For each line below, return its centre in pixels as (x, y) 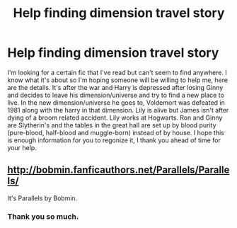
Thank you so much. (43, 216)
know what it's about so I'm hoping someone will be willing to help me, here (118, 80)
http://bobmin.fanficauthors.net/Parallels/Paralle (118, 170)
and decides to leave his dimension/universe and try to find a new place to (116, 95)
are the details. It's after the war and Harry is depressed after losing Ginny (115, 87)
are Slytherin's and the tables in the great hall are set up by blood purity (112, 125)
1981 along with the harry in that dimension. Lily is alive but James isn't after (118, 110)
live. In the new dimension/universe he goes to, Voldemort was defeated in (116, 102)
